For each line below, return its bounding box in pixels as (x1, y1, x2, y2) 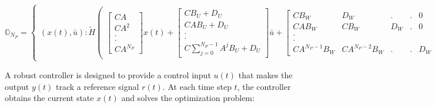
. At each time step (162, 80, 232, 92)
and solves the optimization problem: (121, 92, 255, 104)
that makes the (238, 68, 293, 81)
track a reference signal (55, 80, 139, 92)
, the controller (237, 80, 291, 92)
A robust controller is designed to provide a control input (5, 68, 211, 81)
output (5, 80, 29, 92)
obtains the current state (5, 92, 94, 104)
